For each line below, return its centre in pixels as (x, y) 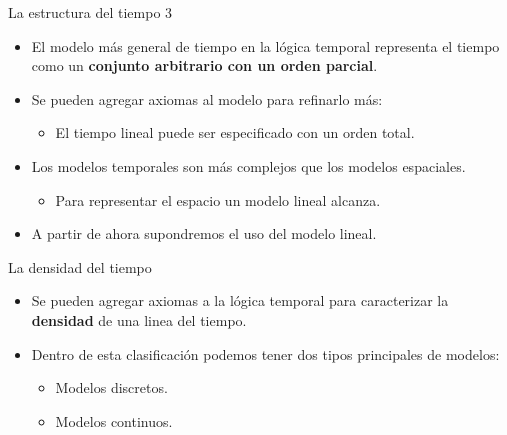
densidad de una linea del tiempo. (139, 319)
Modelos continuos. (114, 420)
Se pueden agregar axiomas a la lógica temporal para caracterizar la (240, 300)
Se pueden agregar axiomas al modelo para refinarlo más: (207, 98)
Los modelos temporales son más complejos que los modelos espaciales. (248, 165)
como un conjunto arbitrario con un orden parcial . (204, 65)
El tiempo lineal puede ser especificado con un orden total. (235, 132)
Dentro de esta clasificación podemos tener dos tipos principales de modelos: (265, 353)
